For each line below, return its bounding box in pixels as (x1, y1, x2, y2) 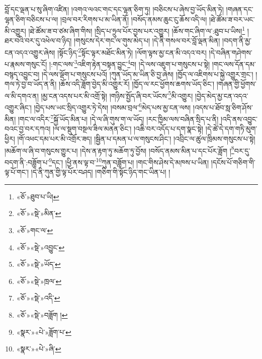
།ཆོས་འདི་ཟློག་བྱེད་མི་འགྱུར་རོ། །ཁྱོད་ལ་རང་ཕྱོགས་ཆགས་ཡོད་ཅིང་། (58, 79, 215, 89)
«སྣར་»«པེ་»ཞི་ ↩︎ (16, 343, 61, 354)
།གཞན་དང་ (226, 4, 253, 14)
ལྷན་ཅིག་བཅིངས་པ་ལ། (5, 14, 58, 24)
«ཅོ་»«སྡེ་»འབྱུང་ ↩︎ (16, 242, 65, 252)
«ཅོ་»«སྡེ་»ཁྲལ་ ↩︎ (16, 275, 62, 286)
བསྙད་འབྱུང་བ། (5, 68, 40, 79)
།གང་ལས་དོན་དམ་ (212, 58, 256, 69)
